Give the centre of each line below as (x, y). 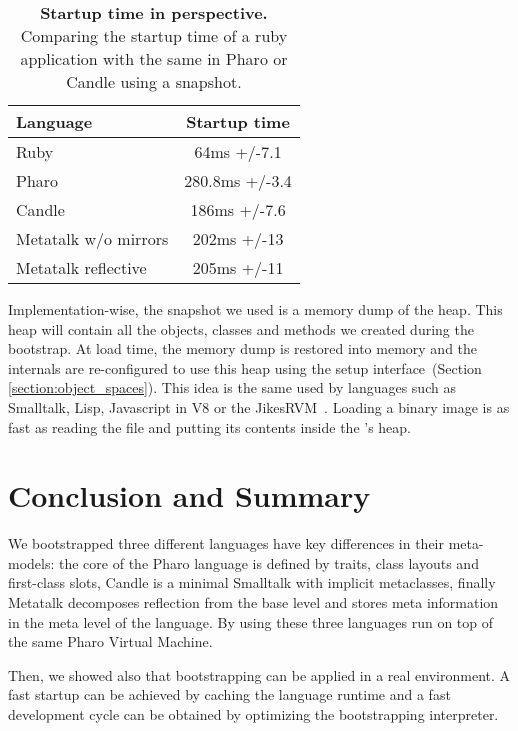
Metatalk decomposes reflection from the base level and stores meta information (253, 602)
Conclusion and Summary (189, 495)
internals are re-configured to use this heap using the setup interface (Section (245, 367)
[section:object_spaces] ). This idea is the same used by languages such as (232, 387)
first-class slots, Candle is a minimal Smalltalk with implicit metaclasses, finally (252, 582)
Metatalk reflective (81, 267)
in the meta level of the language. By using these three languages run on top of (251, 621)
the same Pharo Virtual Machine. (110, 641)
